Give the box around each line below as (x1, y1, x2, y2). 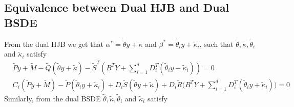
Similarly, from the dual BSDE (4, 93, 101, 103)
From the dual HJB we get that (4, 38, 103, 49)
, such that (199, 38, 234, 49)
